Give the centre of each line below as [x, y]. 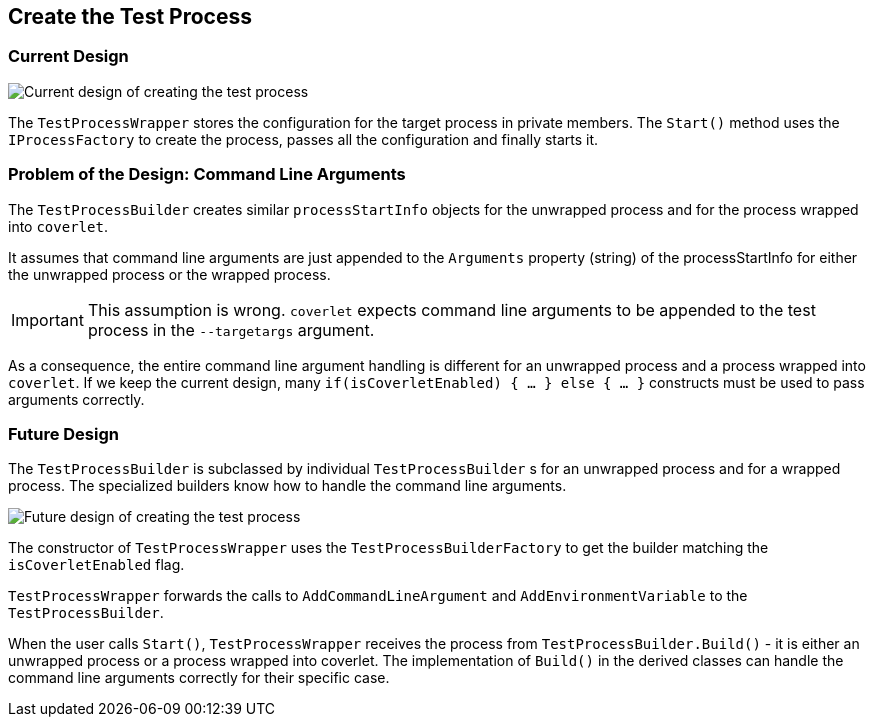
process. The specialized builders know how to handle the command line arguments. [287, 486]
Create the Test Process [130, 16]
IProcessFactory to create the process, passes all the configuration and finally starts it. [303, 139]
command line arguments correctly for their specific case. [199, 678]
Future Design [63, 433]
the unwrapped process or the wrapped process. [169, 274]
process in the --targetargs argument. [231, 329]
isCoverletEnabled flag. [96, 565]
